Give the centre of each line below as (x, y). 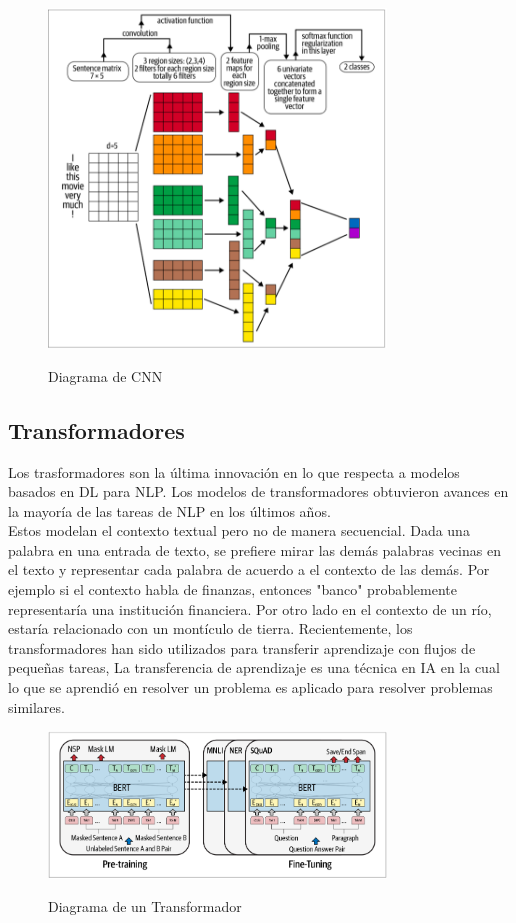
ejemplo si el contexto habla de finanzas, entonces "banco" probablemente (232, 589)
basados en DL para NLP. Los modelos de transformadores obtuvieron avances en (258, 491)
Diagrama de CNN (105, 375)
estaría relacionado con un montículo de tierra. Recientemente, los (210, 628)
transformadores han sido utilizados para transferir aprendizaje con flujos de (242, 647)
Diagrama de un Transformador (145, 906)
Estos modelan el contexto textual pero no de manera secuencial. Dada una (239, 530)
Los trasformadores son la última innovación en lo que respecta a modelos (234, 471)
